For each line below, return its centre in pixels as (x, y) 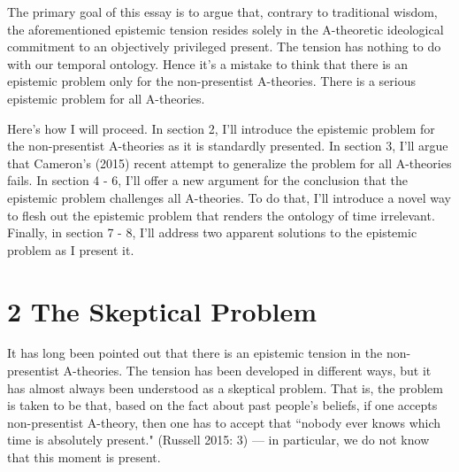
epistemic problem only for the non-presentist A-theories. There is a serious (211, 81)
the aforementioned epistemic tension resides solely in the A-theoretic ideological (226, 29)
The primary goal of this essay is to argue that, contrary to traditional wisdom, (222, 12)
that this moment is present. (84, 457)
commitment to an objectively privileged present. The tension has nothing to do (224, 46)
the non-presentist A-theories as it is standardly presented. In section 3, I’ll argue (228, 146)
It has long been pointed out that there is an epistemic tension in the (195, 353)
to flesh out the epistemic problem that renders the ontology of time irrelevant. (221, 215)
